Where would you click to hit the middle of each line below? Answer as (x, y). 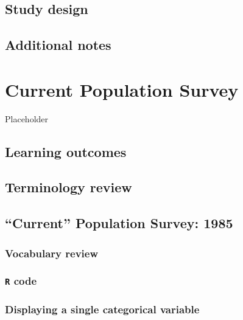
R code (21, 281)
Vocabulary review (52, 253)
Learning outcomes (66, 151)
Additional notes (58, 45)
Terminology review (69, 187)
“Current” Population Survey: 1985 (119, 223)
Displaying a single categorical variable (102, 309)
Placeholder (27, 118)
